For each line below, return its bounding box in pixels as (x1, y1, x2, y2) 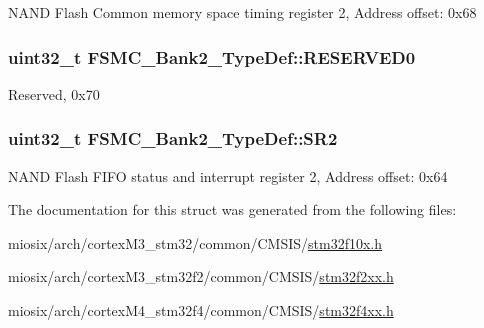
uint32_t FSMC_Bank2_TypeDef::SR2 (8, 126, 338, 151)
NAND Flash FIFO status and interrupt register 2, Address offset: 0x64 (8, 165, 448, 186)
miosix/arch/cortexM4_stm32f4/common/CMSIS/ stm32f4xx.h (8, 300, 394, 320)
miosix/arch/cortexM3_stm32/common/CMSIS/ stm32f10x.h (8, 232, 383, 253)
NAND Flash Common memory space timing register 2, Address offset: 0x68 (8, 2, 477, 22)
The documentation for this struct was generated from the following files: (8, 199, 457, 220)
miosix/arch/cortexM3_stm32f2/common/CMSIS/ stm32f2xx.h (8, 266, 394, 287)
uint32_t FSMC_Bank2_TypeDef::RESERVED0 (8, 44, 416, 69)
